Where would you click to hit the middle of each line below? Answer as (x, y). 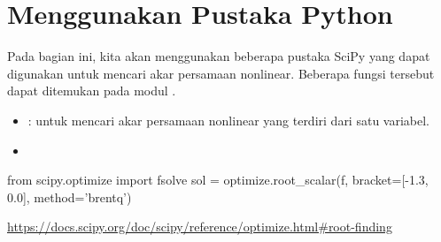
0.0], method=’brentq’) (70, 197)
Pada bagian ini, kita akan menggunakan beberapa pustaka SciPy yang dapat (219, 56)
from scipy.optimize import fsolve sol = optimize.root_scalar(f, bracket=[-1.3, (218, 180)
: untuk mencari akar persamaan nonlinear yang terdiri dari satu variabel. (228, 120)
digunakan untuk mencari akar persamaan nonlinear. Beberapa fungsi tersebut (221, 73)
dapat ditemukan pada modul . (92, 91)
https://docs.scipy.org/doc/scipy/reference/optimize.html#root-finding (200, 227)
